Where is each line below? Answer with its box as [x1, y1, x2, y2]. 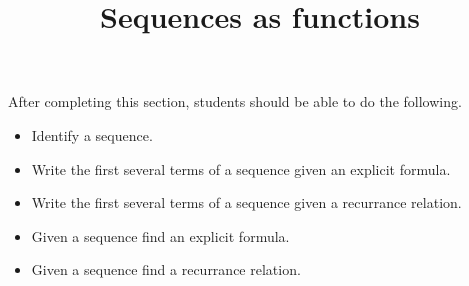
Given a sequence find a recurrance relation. [31, 259, 301, 280]
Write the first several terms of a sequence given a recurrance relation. [31, 192, 462, 213]
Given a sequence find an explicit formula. [31, 225, 290, 246]
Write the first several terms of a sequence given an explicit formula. [31, 158, 451, 179]
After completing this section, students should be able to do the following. [8, 91, 462, 112]
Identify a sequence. [31, 124, 153, 145]
